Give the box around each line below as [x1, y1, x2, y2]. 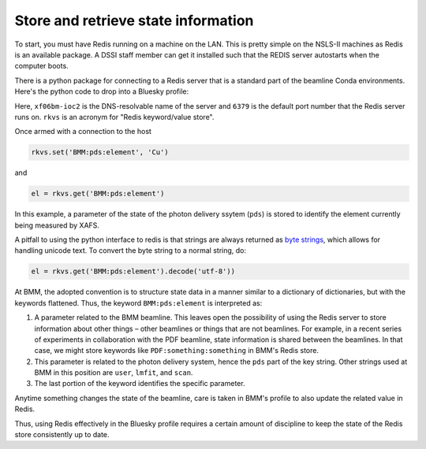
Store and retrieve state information [14, 12, 254, 29]
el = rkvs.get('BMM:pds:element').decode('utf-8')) [31, 267, 236, 276]
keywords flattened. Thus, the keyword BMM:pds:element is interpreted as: [14, 298, 263, 307]
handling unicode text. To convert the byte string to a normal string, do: [14, 246, 247, 255]
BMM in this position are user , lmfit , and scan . [34, 368, 193, 377]
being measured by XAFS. [14, 221, 100, 230]
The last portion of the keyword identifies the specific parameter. [34, 379, 245, 388]
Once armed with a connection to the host [14, 127, 151, 136]
